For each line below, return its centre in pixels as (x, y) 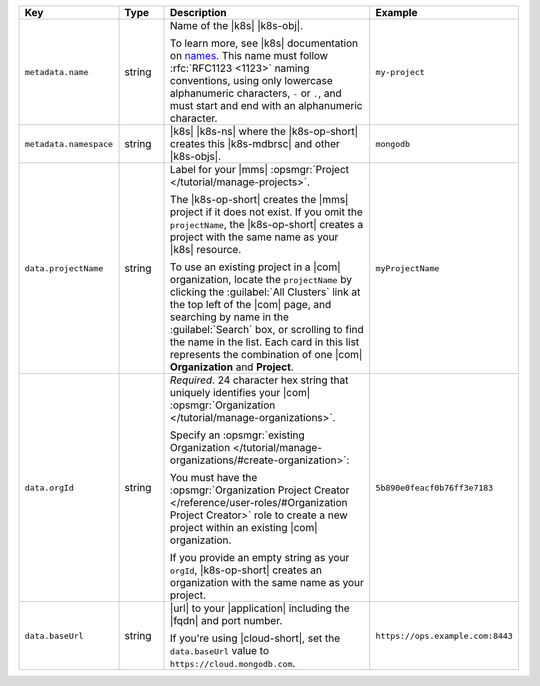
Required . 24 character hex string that (259, 380)
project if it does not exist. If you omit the (267, 212)
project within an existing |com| (244, 527)
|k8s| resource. (206, 249)
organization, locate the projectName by (261, 279)
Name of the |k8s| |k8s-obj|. (237, 25)
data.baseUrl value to (220, 650)
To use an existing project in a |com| (255, 267)
